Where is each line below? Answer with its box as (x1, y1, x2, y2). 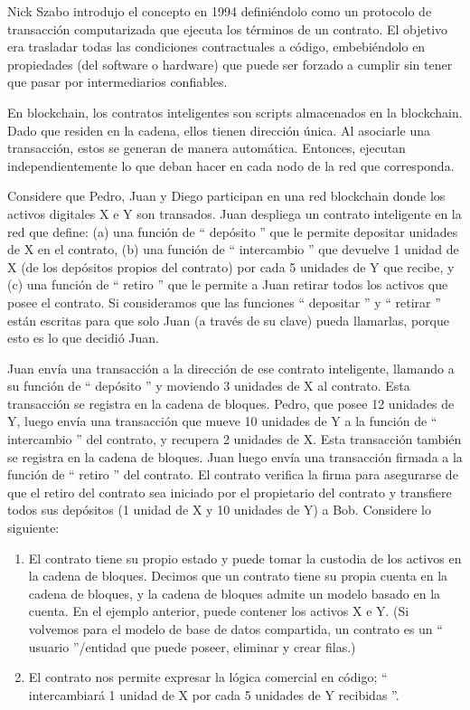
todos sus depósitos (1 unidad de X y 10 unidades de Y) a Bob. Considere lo (7, 500, 431, 519)
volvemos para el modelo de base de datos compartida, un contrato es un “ (28, 620, 443, 638)
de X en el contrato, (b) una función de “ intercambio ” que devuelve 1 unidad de (7, 240, 459, 259)
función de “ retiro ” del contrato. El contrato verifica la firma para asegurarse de (7, 465, 458, 484)
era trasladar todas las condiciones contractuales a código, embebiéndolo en (7, 37, 426, 56)
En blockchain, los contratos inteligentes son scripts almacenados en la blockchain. (7, 102, 463, 121)
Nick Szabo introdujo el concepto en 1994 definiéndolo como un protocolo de (7, 2, 432, 20)
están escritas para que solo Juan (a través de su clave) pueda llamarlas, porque (7, 310, 449, 329)
